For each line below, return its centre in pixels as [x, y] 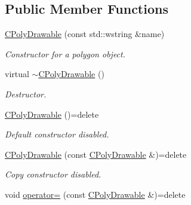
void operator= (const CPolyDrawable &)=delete [95, 194]
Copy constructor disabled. [53, 174]
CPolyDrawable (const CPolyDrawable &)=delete [96, 154]
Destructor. [26, 94]
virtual [17, 74]
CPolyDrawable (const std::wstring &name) [85, 34]
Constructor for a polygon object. [65, 53]
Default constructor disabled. [57, 134]
